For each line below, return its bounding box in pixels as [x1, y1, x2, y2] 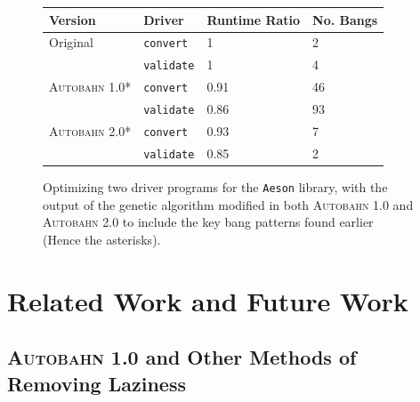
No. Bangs [312, 10, 378, 28]
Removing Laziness [7, 369, 186, 397]
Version [49, 10, 96, 28]
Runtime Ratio [206, 10, 301, 28]
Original [49, 33, 93, 52]
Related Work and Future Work [7, 282, 408, 318]
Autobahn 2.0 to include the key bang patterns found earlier [43, 213, 374, 231]
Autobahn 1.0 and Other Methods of [7, 343, 357, 371]
